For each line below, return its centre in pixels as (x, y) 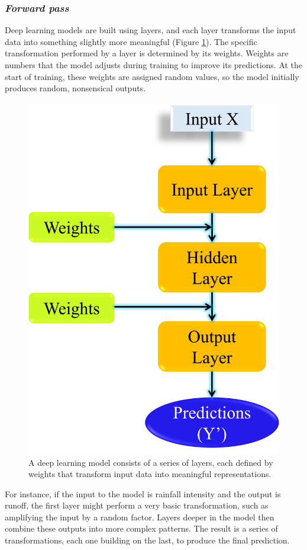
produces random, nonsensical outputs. (75, 88)
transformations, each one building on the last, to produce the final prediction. (147, 540)
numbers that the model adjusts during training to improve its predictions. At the (154, 65)
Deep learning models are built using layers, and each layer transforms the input (151, 30)
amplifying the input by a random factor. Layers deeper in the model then (140, 517)
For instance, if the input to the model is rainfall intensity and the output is (143, 493)
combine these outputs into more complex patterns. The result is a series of (141, 528)
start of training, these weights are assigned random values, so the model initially (152, 76)
